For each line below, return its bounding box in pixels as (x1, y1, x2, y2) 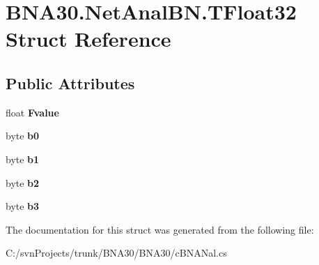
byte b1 (6, 151, 40, 166)
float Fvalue (6, 105, 59, 119)
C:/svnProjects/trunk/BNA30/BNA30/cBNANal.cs (6, 245, 227, 260)
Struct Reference (6, 24, 171, 53)
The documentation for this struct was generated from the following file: (6, 222, 314, 236)
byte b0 (6, 128, 40, 143)
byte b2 (6, 175, 40, 190)
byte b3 (6, 199, 40, 213)
